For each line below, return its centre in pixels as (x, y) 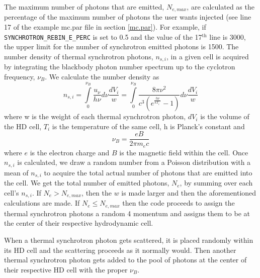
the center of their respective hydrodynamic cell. (79, 223)
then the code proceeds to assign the (179, 203)
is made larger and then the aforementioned (189, 192)
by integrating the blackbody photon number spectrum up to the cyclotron (120, 67)
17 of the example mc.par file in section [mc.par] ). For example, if (105, 27)
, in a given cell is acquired (208, 56)
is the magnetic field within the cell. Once (184, 152)
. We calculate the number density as (102, 76)
